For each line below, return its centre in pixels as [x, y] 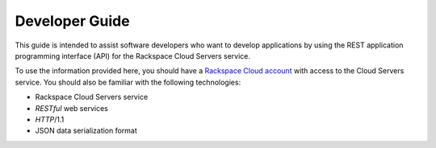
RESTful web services [71, 108]
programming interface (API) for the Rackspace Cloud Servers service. [132, 55]
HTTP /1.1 [50, 119]
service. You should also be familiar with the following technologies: [128, 82]
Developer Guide [72, 21]
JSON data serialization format [86, 131]
